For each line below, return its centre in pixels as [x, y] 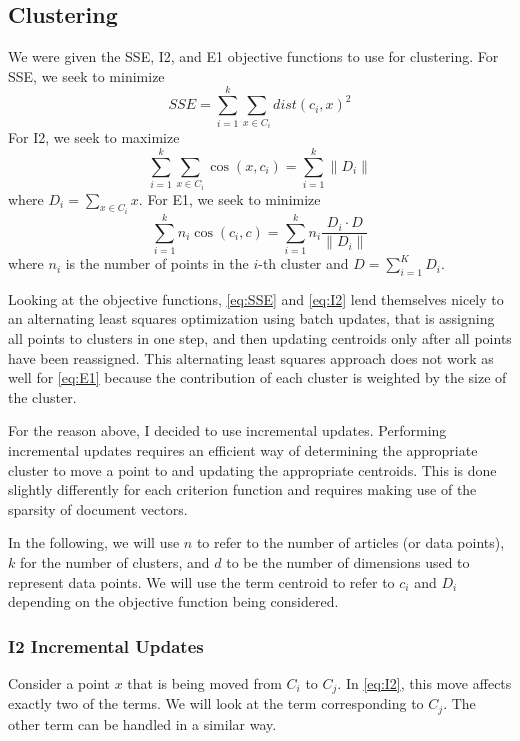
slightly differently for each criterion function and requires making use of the [242, 489]
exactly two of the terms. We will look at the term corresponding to [216, 703]
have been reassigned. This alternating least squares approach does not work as [251, 357]
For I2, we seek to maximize [94, 137]
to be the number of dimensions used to [348, 562]
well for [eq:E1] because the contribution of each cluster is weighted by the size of [257, 377]
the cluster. [42, 396]
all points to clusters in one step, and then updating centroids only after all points [260, 338]
